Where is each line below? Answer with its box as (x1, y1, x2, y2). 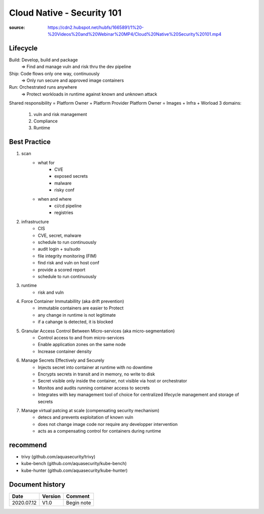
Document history (9, 480, 66, 489)
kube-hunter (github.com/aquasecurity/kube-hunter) (21, 467, 128, 473)
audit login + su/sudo (38, 246, 81, 252)
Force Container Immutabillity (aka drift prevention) (21, 299, 124, 304)
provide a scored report (38, 267, 86, 273)
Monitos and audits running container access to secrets (38, 385, 150, 391)
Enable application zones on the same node (38, 342, 126, 348)
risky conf (54, 187, 75, 193)
